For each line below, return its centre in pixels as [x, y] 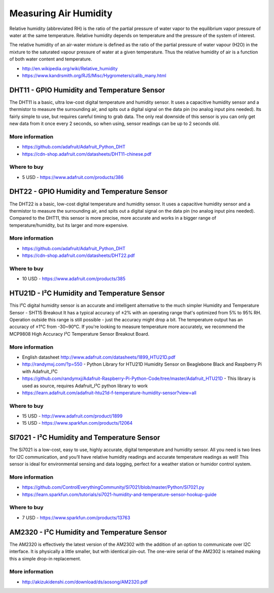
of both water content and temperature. [51, 59]
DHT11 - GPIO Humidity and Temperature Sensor [87, 90]
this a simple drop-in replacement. [45, 558]
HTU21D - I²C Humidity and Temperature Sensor [87, 293]
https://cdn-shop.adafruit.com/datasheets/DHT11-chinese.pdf [87, 154]
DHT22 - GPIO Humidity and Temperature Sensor [89, 191]
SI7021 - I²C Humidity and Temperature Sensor [85, 438]
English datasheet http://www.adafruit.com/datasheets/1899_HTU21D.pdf [99, 357]
